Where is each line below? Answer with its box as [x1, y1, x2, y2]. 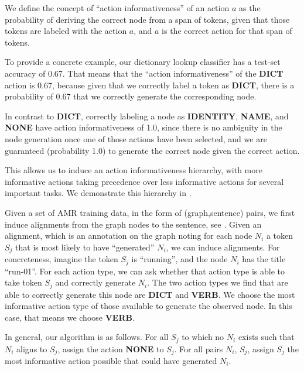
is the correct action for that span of [162, 25, 292, 37]
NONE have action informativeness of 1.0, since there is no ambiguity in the [5, 121, 282, 133]
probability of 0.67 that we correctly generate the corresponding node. [5, 90, 257, 102]
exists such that [238, 331, 295, 343]
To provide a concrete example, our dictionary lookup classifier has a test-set [5, 56, 281, 68]
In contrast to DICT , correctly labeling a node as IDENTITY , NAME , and [5, 109, 289, 122]
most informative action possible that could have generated [5, 355, 217, 367]
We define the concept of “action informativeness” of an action [5, 2, 230, 13]
